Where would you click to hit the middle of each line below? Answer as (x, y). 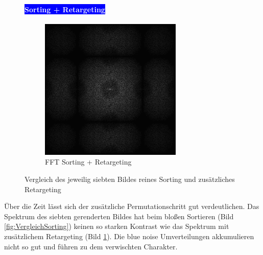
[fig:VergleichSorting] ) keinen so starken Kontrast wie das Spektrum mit (117, 226)
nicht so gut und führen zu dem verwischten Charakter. (91, 246)
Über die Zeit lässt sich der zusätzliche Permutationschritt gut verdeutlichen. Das (132, 206)
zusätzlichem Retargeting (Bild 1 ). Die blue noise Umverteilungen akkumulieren (129, 236)
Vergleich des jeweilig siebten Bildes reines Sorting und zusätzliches (130, 179)
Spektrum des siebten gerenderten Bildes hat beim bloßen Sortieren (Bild (119, 216)
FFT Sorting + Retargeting (88, 162)
